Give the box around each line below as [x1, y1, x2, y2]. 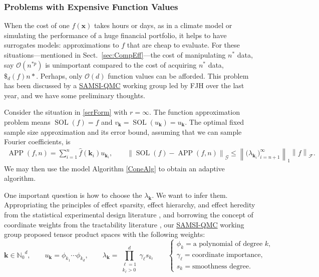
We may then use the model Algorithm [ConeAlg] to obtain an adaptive [4, 163, 225, 173]
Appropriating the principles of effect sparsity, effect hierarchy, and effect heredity [4, 199, 255, 210]
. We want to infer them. [152, 189, 228, 200]
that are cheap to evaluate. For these [127, 40, 240, 50]
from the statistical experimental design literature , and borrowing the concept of [4, 209, 253, 219]
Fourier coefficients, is [4, 136, 71, 147]
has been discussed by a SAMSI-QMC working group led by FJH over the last [4, 80, 244, 91]
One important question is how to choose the [4, 189, 142, 200]
